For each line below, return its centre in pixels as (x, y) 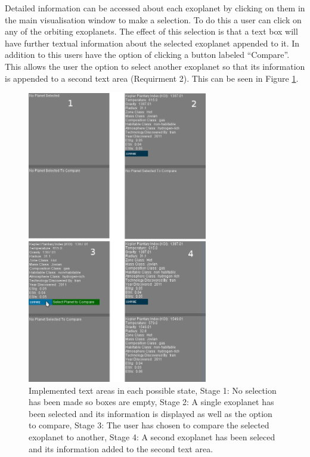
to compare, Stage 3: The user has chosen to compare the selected (149, 425)
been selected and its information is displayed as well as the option (151, 413)
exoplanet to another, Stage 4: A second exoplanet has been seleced (152, 436)
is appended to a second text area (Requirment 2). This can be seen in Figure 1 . (152, 78)
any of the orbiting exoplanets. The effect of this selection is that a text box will (151, 31)
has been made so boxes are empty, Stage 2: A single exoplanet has (151, 402)
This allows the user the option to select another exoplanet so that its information (155, 66)
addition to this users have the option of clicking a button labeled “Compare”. (147, 55)
